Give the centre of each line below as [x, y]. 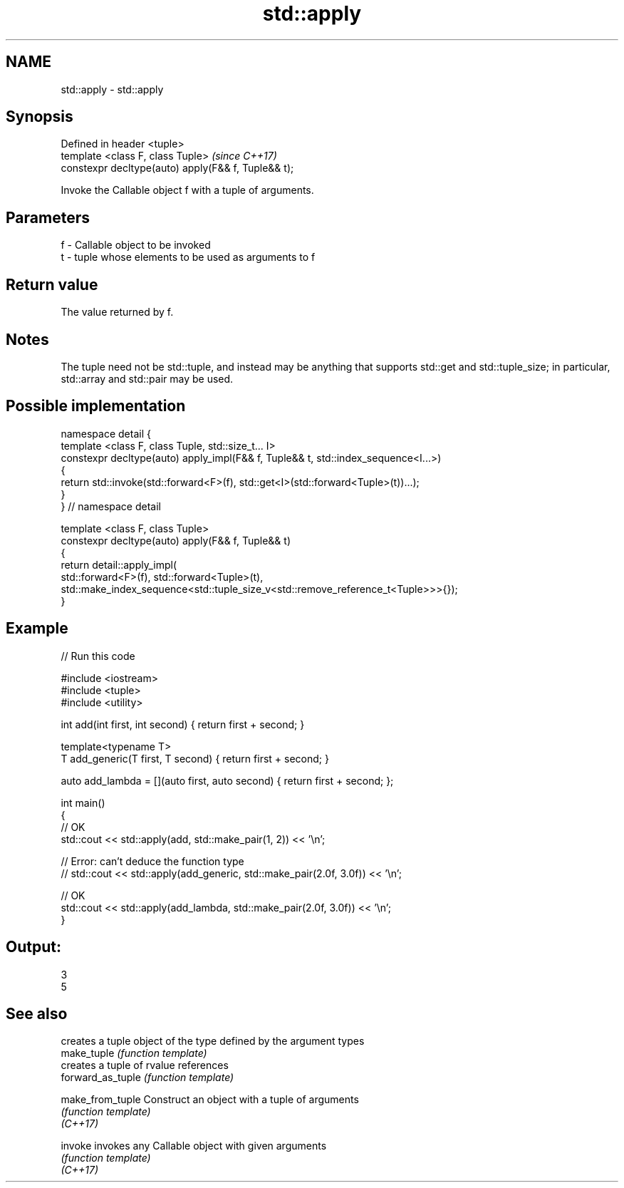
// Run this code [98, 656]
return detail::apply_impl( [119, 564]
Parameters [48, 217]
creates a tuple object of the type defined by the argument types [213, 1041]
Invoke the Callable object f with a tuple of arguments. [187, 190]
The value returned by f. [117, 312]
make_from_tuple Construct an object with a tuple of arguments [210, 1100]
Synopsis [40, 117]
